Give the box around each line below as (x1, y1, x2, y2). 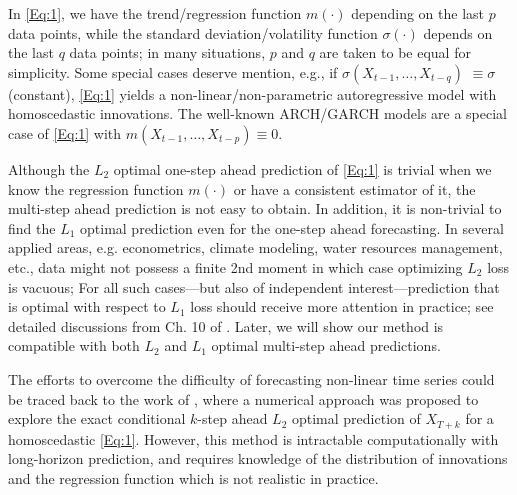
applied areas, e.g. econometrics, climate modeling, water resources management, (8, 237, 503, 258)
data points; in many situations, (69, 42, 266, 63)
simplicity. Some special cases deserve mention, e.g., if (8, 61, 338, 82)
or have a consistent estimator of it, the (233, 178, 476, 199)
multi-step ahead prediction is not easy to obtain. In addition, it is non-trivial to (8, 198, 502, 219)
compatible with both (8, 335, 140, 356)
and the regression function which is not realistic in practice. (8, 467, 379, 488)
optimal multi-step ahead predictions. (211, 335, 441, 356)
